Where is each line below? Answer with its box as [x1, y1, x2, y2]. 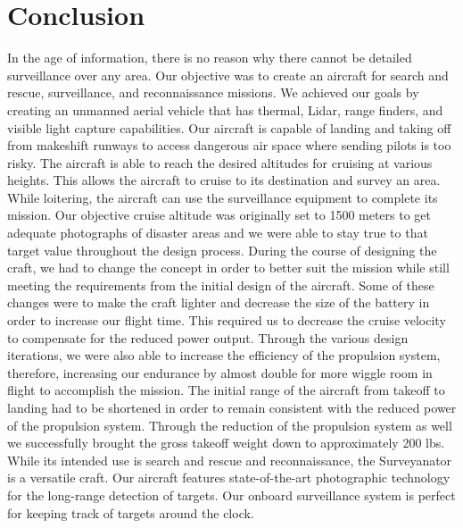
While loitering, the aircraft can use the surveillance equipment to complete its [7, 188, 438, 206]
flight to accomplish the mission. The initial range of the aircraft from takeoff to [7, 381, 445, 399]
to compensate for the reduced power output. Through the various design [7, 328, 409, 347]
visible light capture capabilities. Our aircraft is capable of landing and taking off [7, 118, 451, 137]
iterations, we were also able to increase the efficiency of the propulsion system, [7, 346, 441, 365]
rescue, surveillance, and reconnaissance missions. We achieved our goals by [7, 83, 419, 102]
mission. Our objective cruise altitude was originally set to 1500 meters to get [7, 205, 432, 224]
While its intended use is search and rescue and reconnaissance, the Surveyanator [7, 450, 452, 469]
